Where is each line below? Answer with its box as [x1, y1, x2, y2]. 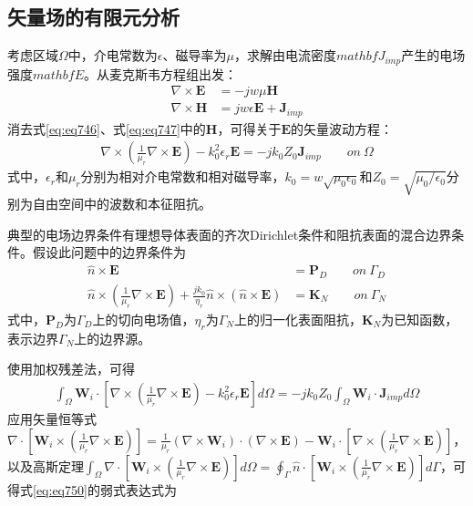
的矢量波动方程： [291, 119, 394, 138]
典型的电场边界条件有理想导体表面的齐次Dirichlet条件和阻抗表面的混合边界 [7, 224, 452, 243]
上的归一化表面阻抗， [233, 310, 362, 329]
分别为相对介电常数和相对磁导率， [80, 167, 285, 186]
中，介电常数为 [67, 46, 158, 65]
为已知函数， [381, 310, 458, 329]
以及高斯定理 [7, 456, 84, 475]
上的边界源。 [74, 328, 151, 347]
